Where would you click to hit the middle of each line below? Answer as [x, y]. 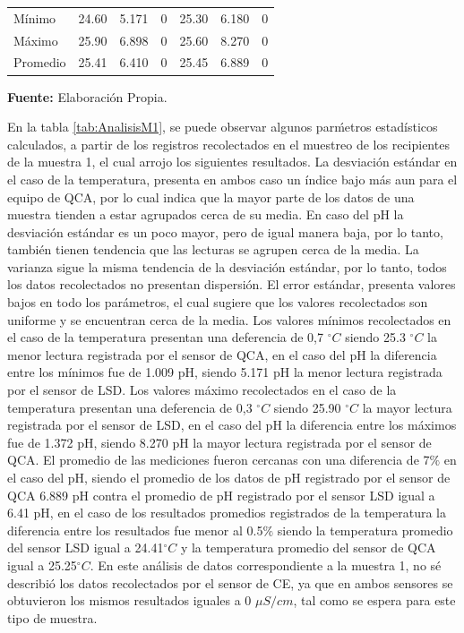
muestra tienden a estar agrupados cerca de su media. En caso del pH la [206, 214]
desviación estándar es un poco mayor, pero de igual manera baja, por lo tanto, [225, 231]
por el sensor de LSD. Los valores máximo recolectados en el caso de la [202, 390]
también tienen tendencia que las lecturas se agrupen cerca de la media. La [213, 249]
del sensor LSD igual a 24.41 [86, 547]
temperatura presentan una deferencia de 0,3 [130, 407]
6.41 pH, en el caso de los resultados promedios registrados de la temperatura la [227, 513]
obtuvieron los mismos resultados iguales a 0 [129, 600]
